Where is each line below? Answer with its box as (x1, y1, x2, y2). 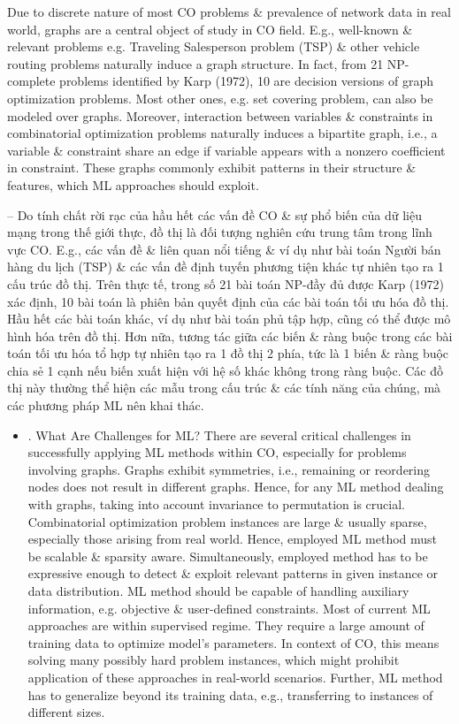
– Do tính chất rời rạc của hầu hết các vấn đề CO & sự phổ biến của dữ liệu (7, 205, 422, 224)
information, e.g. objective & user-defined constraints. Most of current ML (27, 598, 431, 617)
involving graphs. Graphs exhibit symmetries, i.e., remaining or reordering (27, 460, 431, 478)
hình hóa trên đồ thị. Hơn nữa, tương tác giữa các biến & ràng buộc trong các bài (7, 326, 453, 345)
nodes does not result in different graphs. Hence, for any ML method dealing (27, 477, 444, 496)
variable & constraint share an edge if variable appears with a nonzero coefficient (7, 141, 446, 159)
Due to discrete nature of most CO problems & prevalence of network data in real (7, 3, 451, 20)
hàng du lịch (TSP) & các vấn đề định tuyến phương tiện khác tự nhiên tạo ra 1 (7, 257, 444, 276)
